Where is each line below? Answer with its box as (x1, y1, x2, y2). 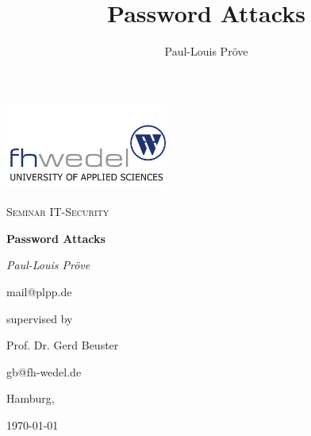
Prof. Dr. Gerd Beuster (6, 337, 119, 353)
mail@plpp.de (6, 284, 72, 300)
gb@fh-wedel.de (6, 363, 82, 380)
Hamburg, (6, 390, 55, 407)
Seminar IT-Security (6, 203, 109, 220)
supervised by (6, 310, 73, 326)
